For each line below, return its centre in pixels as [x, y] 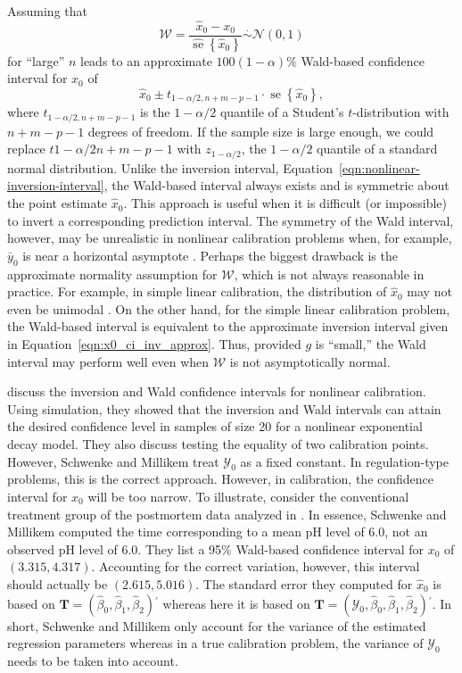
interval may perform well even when [108, 361]
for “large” [36, 60]
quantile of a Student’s [282, 112]
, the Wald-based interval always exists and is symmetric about [276, 185]
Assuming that [47, 11]
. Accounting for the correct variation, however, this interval [256, 566]
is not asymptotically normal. [310, 361]
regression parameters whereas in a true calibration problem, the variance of [215, 643]
